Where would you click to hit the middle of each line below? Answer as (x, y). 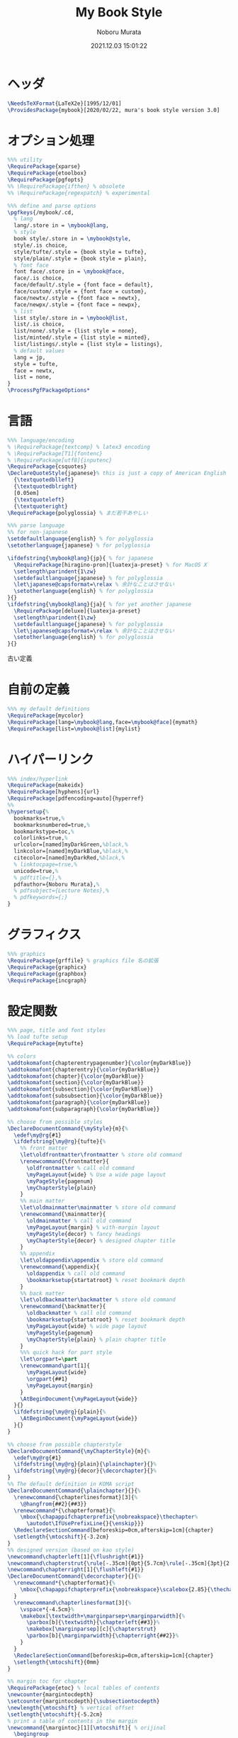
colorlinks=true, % (41, 838)
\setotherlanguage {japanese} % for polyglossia (79, 546)
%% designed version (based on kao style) (71, 1550)
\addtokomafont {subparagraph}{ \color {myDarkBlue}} (84, 1109)
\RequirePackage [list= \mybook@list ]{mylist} (74, 729)
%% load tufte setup (38, 1037)
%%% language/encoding (41, 440)
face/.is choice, (39, 278)
